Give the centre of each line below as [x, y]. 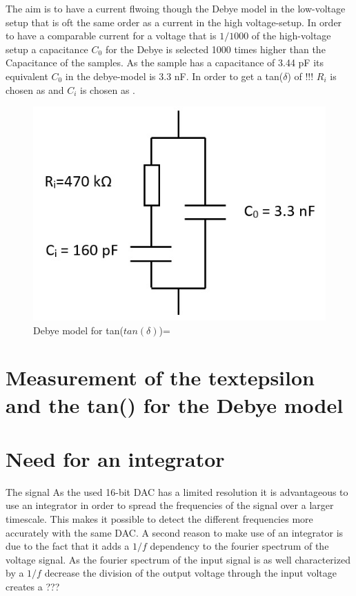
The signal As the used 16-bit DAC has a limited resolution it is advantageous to [177, 491]
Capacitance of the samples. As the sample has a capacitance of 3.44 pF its [165, 63]
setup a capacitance [47, 49]
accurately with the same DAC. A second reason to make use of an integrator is [175, 532]
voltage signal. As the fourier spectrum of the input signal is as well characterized [178, 559]
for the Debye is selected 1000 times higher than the [215, 49]
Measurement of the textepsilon [160, 377]
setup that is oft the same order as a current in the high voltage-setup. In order [174, 22]
